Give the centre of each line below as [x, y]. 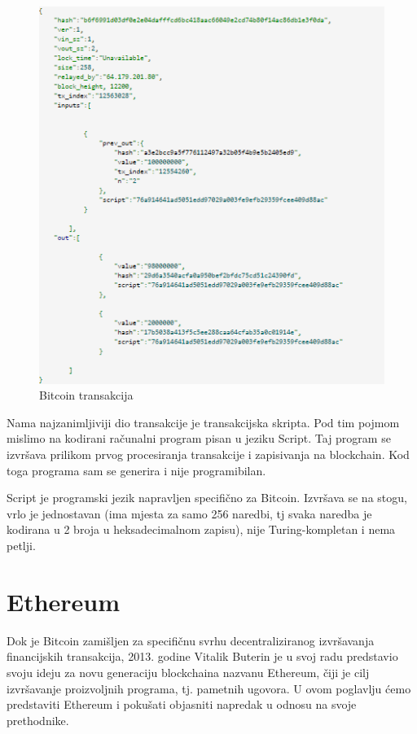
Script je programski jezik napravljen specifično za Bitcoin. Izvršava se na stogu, [207, 498]
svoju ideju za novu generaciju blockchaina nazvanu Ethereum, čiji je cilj [188, 672]
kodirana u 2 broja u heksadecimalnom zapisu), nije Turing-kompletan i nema [201, 529]
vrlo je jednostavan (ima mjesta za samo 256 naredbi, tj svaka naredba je [189, 513]
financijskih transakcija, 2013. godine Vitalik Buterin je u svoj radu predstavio [202, 656]
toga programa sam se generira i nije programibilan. [136, 470]
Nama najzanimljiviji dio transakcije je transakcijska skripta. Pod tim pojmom [203, 422]
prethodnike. [38, 720]
